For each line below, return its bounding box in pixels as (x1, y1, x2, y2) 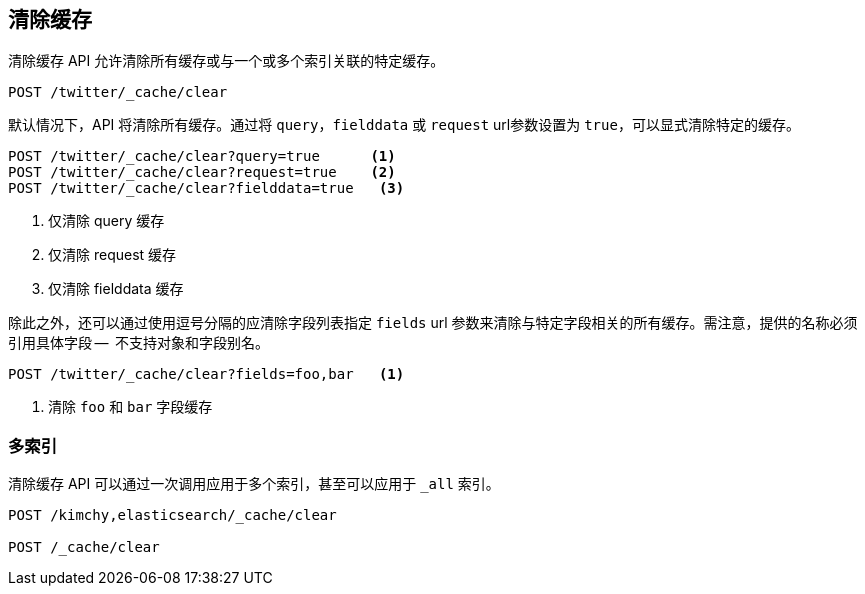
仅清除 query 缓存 (48, 212, 165, 230)
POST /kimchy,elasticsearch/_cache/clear (8, 507, 337, 524)
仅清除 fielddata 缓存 (48, 280, 184, 298)
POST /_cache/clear (8, 539, 160, 556)
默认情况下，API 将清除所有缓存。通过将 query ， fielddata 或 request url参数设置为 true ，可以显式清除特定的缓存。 (8, 116, 800, 134)
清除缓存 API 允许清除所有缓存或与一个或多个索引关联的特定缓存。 (8, 52, 445, 70)
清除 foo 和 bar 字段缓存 (48, 398, 213, 416)
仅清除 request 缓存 (48, 246, 177, 264)
